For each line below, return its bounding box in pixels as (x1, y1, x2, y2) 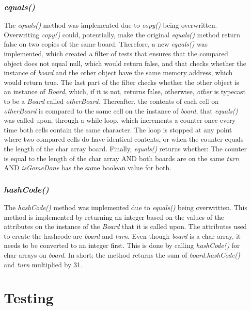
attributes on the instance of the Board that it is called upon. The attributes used (4, 221, 247, 231)
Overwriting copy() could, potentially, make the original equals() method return (4, 29, 240, 39)
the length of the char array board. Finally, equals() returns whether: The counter (4, 143, 247, 153)
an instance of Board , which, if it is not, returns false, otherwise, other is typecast (4, 86, 246, 97)
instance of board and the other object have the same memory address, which (4, 67, 233, 78)
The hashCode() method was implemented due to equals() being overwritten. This (4, 202, 247, 212)
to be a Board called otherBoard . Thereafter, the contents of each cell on (4, 96, 219, 106)
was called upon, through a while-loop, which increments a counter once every (4, 115, 236, 125)
